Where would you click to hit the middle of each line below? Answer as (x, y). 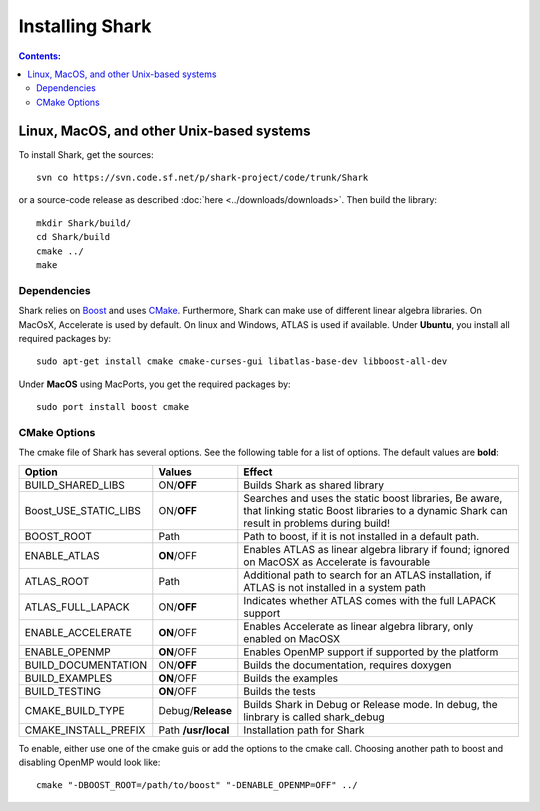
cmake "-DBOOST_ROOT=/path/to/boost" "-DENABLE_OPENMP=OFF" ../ (197, 785)
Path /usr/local (194, 730)
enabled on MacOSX (292, 638)
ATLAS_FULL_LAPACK (77, 607)
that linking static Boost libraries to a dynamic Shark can (376, 510)
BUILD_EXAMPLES (68, 678)
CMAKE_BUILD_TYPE (74, 710)
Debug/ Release (195, 710)
